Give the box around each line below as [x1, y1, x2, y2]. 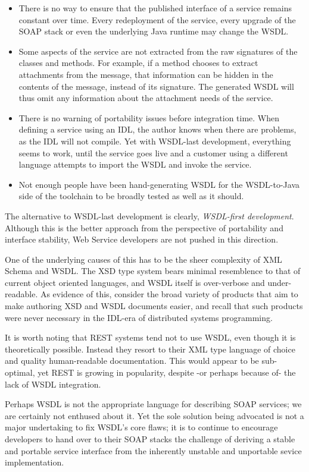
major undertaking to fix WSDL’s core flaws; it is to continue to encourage [5, 421, 278, 433]
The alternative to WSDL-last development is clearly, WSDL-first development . [5, 209, 294, 222]
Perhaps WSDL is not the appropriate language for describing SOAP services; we [5, 398, 302, 410]
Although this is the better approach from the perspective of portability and [5, 221, 283, 234]
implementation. [5, 456, 64, 468]
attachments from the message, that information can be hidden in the [18, 68, 273, 80]
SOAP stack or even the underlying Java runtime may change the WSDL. [18, 25, 289, 37]
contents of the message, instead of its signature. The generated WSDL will [18, 80, 294, 92]
